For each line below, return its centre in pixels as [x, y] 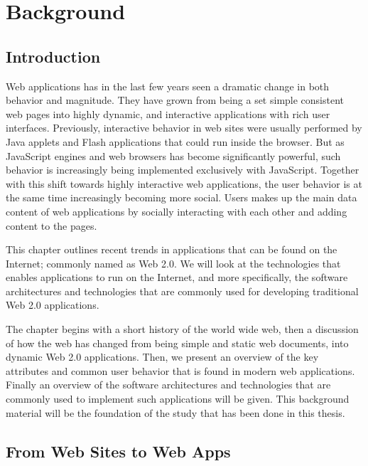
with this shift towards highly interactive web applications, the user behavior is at [184, 183]
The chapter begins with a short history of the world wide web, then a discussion [182, 329]
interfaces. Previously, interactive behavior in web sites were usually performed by [184, 128]
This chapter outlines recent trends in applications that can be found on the [172, 249]
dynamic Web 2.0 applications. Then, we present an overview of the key [162, 357]
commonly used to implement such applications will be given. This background [178, 399]
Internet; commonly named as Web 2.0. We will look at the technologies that [173, 263]
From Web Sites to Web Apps [118, 451]
